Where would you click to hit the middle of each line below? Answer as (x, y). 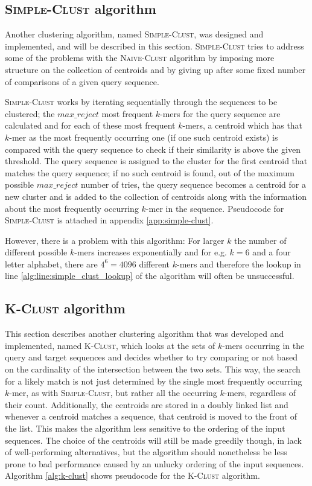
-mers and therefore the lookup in (239, 264)
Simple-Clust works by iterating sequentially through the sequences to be (141, 102)
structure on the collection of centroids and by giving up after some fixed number (155, 69)
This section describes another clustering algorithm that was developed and (145, 334)
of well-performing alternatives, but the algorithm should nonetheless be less (146, 452)
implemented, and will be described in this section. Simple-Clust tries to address (154, 46)
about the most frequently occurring (72, 208)
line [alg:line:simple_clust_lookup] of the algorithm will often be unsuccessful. (150, 276)
